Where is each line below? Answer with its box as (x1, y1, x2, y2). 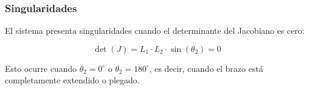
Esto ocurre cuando (5, 62, 77, 74)
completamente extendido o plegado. (5, 74, 140, 86)
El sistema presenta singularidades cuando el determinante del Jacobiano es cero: (5, 24, 305, 37)
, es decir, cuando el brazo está (149, 62, 263, 74)
